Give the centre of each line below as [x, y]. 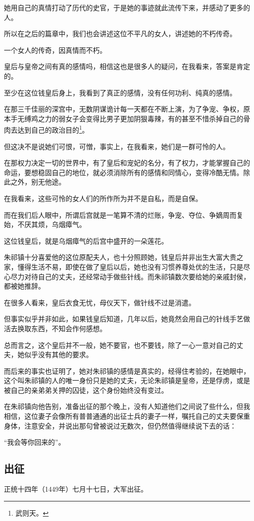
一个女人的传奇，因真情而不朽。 [55, 50]
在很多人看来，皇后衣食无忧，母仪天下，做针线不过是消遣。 [100, 302]
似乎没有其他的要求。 [58, 354]
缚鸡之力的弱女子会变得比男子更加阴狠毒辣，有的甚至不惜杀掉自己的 [134, 118]
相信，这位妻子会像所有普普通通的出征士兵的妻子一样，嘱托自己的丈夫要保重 [127, 416]
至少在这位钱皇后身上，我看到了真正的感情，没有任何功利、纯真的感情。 [120, 92]
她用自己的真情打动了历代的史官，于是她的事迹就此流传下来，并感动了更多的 [127, 7]
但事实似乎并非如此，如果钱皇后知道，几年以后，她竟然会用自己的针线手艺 [124, 319]
